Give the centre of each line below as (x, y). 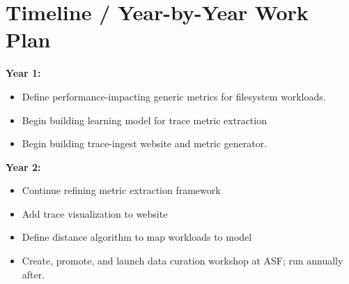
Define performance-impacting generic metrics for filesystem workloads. (174, 96)
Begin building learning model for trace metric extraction (144, 120)
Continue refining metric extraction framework (121, 190)
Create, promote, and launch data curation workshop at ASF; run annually (183, 261)
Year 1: (23, 73)
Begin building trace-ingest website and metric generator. (145, 143)
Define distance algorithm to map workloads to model (137, 237)
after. (33, 274)
